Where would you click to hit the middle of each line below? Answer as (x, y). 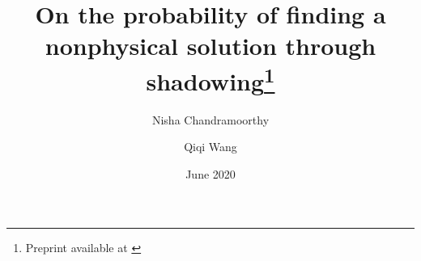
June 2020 (210, 174)
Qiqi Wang (210, 147)
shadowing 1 (210, 79)
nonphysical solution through (210, 46)
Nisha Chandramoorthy (210, 119)
